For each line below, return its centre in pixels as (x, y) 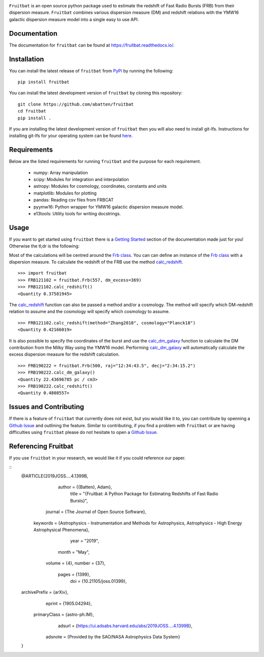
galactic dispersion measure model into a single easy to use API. (74, 19)
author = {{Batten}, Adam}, (85, 487)
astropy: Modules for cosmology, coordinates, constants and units (100, 186)
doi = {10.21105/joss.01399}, (99, 581)
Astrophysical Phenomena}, (62, 530)
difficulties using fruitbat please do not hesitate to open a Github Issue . (84, 432)
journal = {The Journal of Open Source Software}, (96, 512)
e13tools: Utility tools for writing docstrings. (77, 213)
